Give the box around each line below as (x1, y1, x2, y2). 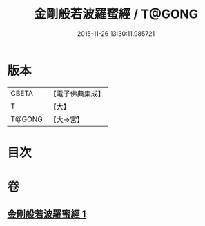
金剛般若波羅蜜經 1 (7, 208, 86, 220)
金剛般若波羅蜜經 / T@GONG (33, 6, 199, 22)
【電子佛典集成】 (49, 89, 105, 99)
